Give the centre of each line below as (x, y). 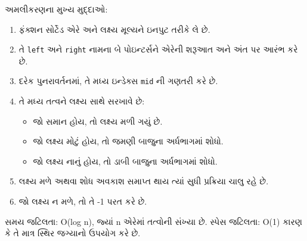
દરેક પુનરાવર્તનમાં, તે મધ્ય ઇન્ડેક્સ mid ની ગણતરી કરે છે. (118, 81)
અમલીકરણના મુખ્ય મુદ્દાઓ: (56, 9)
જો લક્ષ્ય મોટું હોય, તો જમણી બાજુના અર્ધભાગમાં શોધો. (128, 141)
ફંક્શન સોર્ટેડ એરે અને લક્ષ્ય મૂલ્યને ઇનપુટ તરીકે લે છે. (114, 29)
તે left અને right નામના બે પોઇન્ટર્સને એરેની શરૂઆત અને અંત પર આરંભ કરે (158, 49)
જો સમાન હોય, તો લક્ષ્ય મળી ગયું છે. (98, 121)
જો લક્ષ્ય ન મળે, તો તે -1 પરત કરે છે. (83, 201)
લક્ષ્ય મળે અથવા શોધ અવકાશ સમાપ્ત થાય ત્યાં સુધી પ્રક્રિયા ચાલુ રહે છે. (144, 181)
